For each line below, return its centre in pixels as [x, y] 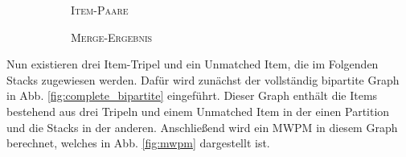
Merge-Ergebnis [112, 37]
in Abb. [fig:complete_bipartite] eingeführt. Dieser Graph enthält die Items [192, 95]
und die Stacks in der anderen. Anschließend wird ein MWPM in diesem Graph [202, 127]
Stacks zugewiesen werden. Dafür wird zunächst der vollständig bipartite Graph [203, 79]
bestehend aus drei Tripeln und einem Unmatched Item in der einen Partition [198, 111]
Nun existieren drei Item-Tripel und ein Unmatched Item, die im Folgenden [193, 64]
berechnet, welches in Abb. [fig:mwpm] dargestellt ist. [138, 143]
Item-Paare [100, 10]
